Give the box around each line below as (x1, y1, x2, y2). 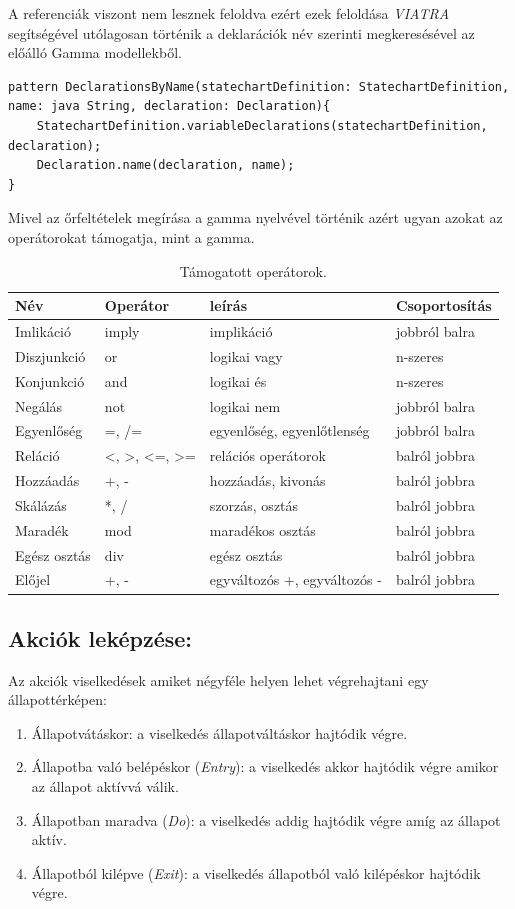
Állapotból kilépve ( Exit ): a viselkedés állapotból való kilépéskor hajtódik (31, 862, 481, 883)
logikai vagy (209, 345, 283, 366)
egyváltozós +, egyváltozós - (209, 569, 382, 590)
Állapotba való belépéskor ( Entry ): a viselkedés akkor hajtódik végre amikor (31, 756, 499, 777)
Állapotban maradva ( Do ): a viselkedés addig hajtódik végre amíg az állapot (31, 809, 501, 830)
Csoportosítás (395, 295, 492, 316)
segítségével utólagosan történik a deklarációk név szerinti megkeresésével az (8, 22, 475, 43)
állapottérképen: (8, 689, 107, 710)
